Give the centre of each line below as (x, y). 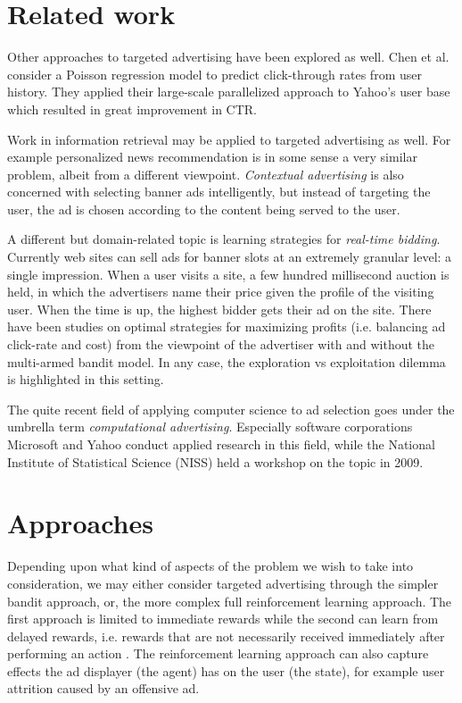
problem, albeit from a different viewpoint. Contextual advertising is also (206, 174)
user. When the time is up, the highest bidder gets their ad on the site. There (219, 309)
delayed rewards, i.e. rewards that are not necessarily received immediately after (226, 636)
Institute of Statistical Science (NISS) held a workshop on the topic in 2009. (215, 461)
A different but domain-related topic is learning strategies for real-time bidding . (224, 239)
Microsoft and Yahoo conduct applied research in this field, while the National (221, 444)
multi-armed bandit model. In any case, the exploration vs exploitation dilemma (227, 361)
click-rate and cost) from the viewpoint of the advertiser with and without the (221, 344)
